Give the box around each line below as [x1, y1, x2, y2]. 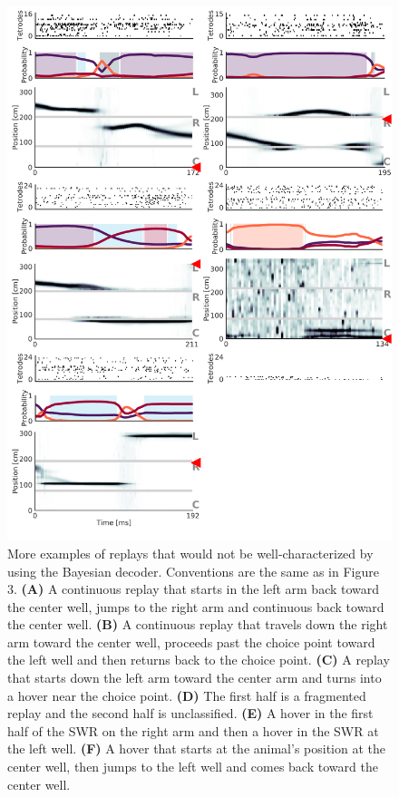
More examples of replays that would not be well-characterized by [7, 543, 374, 562]
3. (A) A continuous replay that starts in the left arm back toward [7, 579, 380, 598]
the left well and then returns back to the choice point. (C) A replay [7, 650, 390, 669]
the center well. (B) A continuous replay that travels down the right [7, 615, 388, 634]
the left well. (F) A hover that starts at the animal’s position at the [7, 739, 385, 758]
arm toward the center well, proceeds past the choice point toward [7, 632, 375, 651]
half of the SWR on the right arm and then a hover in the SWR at [7, 721, 379, 740]
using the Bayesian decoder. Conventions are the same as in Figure [7, 561, 379, 580]
